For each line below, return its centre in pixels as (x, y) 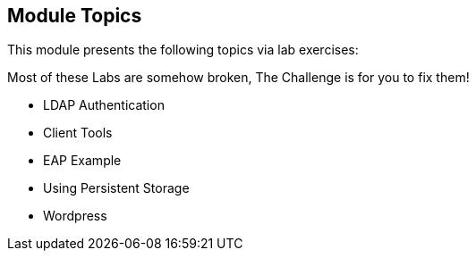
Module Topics (75, 16)
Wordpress (75, 216)
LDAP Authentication (104, 105)
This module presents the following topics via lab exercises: (183, 50)
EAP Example (82, 161)
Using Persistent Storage (116, 188)
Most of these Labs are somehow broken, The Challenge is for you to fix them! (238, 78)
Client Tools (78, 133)
